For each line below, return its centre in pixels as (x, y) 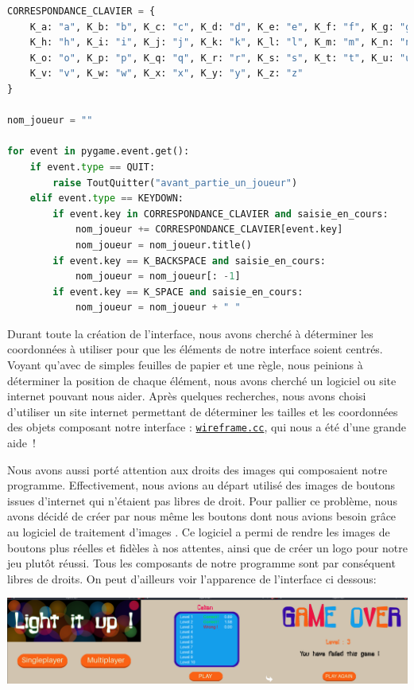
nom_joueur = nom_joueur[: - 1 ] (158, 277)
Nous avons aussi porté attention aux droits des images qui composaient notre (197, 469)
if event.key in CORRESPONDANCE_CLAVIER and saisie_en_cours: (221, 214)
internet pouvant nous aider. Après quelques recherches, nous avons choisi (187, 396)
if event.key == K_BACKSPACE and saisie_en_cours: (189, 261)
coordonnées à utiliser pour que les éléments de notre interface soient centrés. (195, 349)
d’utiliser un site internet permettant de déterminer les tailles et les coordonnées (203, 411)
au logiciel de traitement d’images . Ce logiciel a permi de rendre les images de (199, 532)
